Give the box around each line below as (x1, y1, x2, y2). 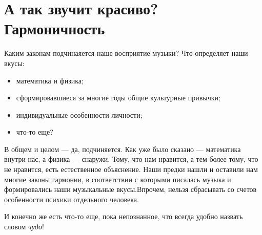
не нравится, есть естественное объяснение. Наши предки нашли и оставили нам (4, 164, 258, 175)
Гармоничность (4, 18, 105, 39)
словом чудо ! (4, 221, 44, 232)
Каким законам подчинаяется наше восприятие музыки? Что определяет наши (4, 48, 248, 58)
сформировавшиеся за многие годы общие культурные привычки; (16, 92, 220, 103)
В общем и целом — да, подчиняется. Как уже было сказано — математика (4, 143, 241, 154)
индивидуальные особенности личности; (16, 109, 143, 120)
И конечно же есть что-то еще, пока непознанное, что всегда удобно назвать (4, 211, 243, 222)
